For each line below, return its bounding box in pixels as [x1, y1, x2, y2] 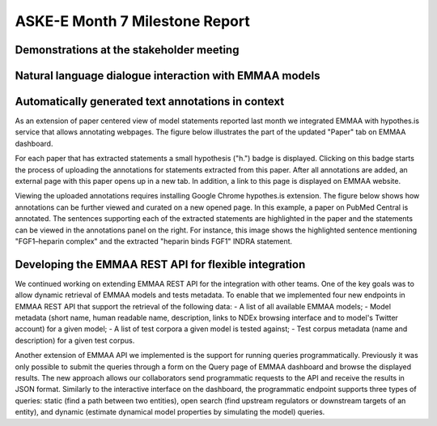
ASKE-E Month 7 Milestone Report [15, 12, 250, 30]
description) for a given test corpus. [15, 335, 135, 345]
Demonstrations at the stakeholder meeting [15, 43, 240, 57]
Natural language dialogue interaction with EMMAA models [15, 69, 320, 83]
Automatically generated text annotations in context [15, 95, 285, 109]
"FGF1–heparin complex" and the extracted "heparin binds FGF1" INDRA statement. [15, 236, 293, 246]
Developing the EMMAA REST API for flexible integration [15, 258, 306, 271]
